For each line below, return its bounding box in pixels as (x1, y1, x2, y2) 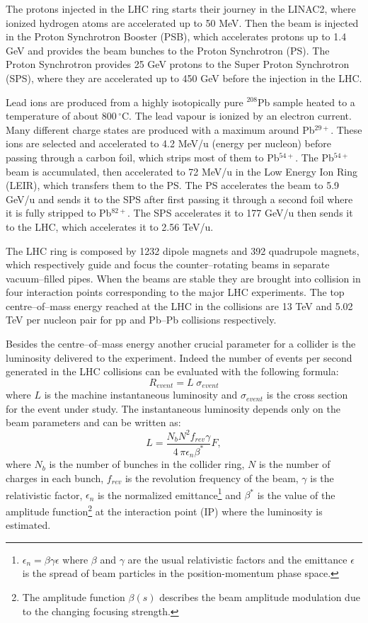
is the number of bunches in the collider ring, (49, 457, 245, 471)
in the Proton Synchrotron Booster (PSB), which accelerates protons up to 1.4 (6, 29, 347, 44)
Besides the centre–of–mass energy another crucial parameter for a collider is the (6, 336, 356, 351)
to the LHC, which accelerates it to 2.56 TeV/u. (6, 219, 214, 234)
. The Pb (295, 149, 334, 164)
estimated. (6, 518, 51, 532)
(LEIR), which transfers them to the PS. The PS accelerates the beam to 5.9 (6, 178, 340, 193)
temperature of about (6, 108, 99, 123)
